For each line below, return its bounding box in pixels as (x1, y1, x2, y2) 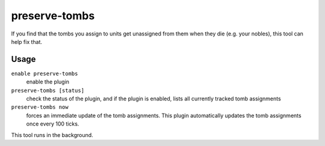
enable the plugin (26, 78, 69, 85)
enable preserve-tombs (11, 70, 78, 77)
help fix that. (11, 38, 42, 45)
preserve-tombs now (11, 104, 69, 111)
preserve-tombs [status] (11, 87, 84, 94)
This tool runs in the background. (11, 131, 93, 138)
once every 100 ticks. (26, 120, 79, 127)
